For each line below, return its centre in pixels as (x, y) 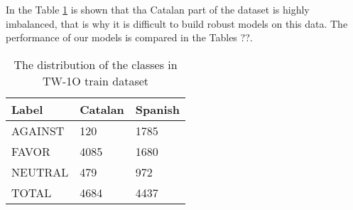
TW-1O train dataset (96, 80)
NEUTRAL (40, 172)
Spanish (158, 109)
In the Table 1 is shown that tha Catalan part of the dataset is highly (158, 9)
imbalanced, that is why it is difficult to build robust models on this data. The (177, 23)
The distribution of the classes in (96, 64)
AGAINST (38, 130)
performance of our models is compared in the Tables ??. (129, 37)
